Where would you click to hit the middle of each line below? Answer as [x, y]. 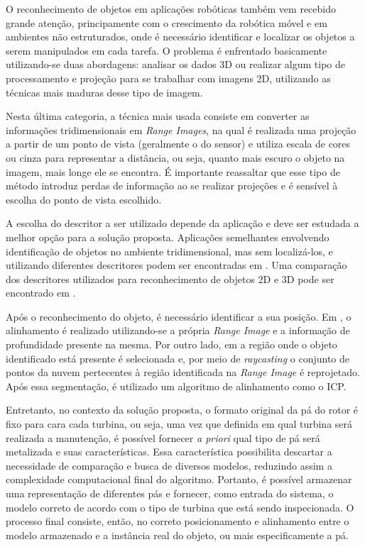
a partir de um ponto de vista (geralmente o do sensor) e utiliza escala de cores [178, 144]
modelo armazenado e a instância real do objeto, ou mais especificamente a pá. [177, 535]
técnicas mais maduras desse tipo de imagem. [104, 92]
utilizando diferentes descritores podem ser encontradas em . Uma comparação [176, 265]
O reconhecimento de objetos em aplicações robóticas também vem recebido [171, 9]
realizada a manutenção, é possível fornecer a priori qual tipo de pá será [163, 437]
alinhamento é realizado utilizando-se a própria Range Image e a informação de [178, 330]
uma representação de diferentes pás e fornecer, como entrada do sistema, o [170, 493]
